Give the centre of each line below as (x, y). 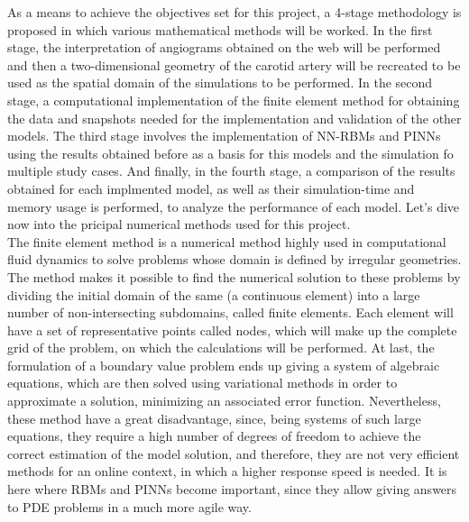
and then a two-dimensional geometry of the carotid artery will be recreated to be (234, 64)
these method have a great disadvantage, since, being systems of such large (214, 418)
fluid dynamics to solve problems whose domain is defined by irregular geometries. (234, 259)
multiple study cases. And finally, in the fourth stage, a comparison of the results (231, 171)
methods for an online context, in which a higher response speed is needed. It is (227, 471)
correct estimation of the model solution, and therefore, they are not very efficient (234, 453)
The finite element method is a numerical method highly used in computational (227, 241)
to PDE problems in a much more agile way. (129, 506)
